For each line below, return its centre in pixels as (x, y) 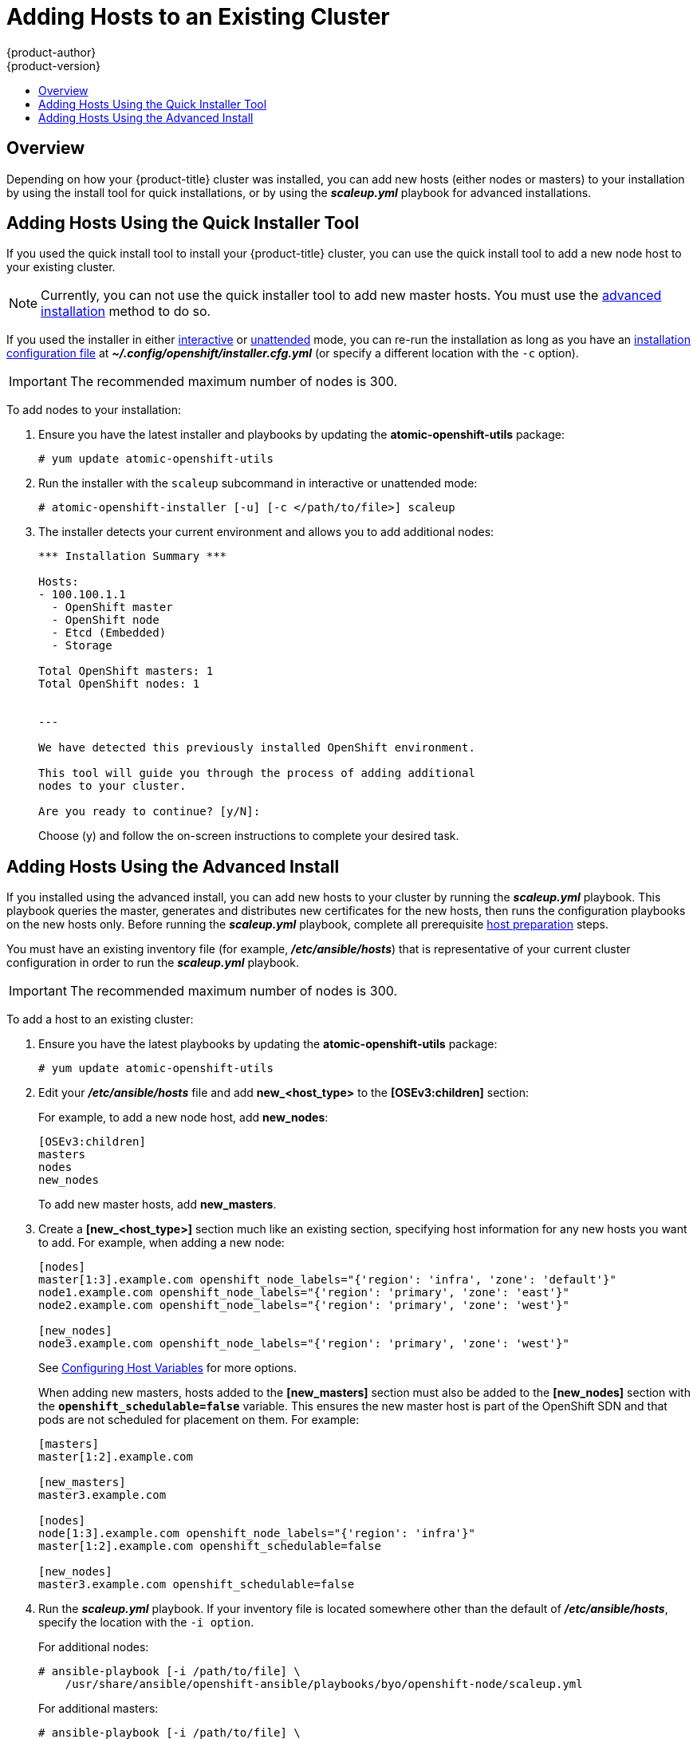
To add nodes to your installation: (94, 410)
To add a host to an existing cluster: (100, 1019)
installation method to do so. (126, 312)
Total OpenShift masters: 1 (126, 671)
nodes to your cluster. (112, 786)
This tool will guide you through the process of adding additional (257, 773)
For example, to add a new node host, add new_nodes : (183, 1118)
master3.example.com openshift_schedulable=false (197, 1585)
